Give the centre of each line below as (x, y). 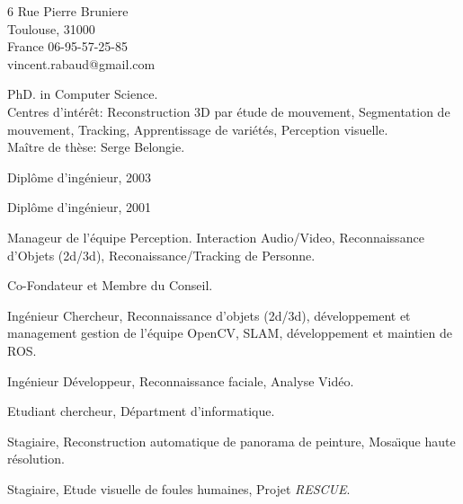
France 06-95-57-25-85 (68, 46)
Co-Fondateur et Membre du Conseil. (110, 285)
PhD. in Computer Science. (83, 94)
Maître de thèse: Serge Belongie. (96, 147)
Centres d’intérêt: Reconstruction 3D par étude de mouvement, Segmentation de (229, 111)
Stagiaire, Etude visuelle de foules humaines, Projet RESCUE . (179, 488)
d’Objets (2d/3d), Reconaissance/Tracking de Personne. (161, 255)
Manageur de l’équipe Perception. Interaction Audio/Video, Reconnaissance (216, 237)
